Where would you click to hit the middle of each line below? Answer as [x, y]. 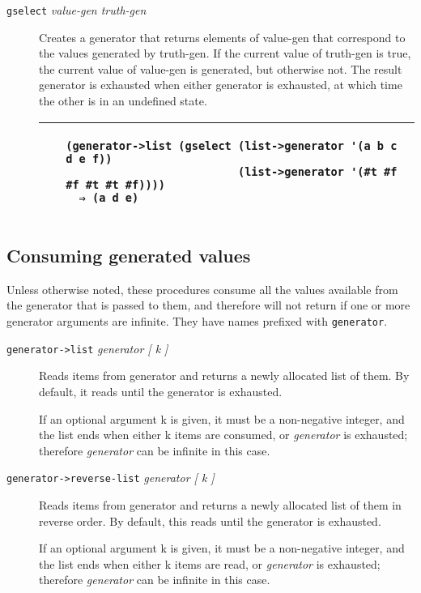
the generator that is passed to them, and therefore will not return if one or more [208, 305]
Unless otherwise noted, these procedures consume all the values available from [202, 289]
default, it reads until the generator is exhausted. [161, 391]
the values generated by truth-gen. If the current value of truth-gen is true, [225, 53]
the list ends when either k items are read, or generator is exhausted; [210, 563]
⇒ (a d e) [109, 197]
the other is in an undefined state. [123, 101]
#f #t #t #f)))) [115, 184]
